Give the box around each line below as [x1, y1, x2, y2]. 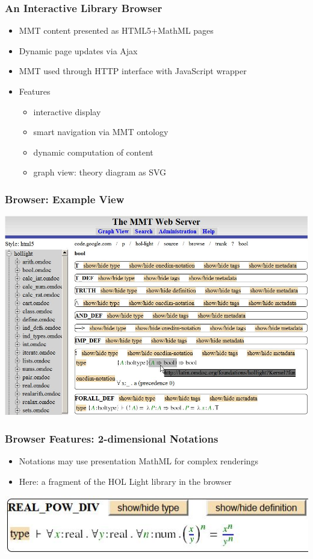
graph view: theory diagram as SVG [33, 166, 167, 178]
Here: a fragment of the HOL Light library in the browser [19, 475, 232, 487]
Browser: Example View [5, 191, 125, 206]
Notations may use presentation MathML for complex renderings [19, 454, 259, 467]
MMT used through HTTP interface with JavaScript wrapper [19, 65, 247, 77]
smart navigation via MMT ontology [33, 125, 169, 138]
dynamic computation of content [33, 145, 153, 158]
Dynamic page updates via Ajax [19, 44, 138, 57]
